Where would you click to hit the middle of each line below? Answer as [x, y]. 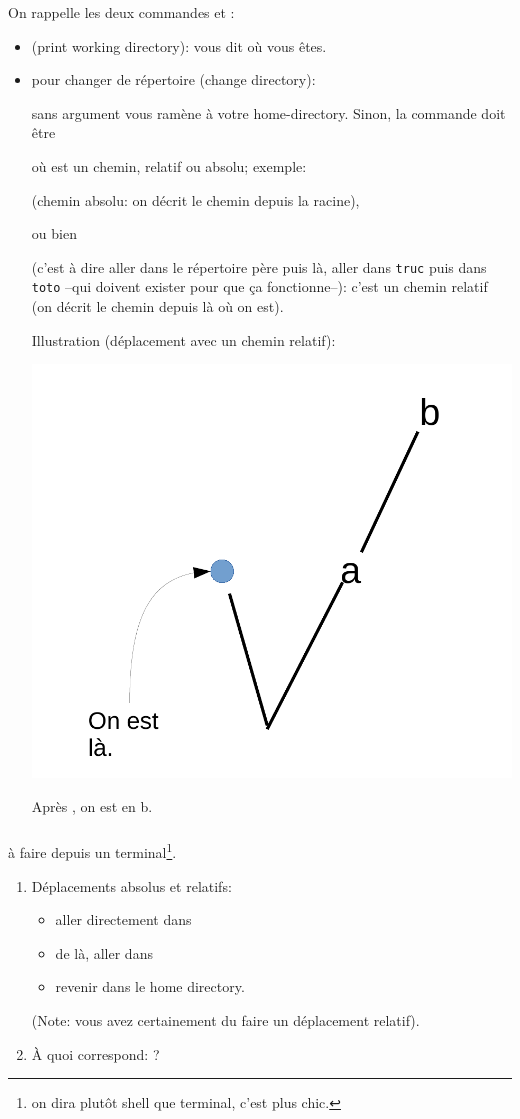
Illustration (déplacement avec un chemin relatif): [183, 339]
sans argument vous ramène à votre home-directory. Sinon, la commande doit [268, 112]
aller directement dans [123, 919]
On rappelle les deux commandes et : [121, 12]
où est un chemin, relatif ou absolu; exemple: [169, 165]
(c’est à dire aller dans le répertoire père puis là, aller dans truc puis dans [259, 266]
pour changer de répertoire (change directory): [173, 79]
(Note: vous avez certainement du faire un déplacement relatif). [225, 1020]
